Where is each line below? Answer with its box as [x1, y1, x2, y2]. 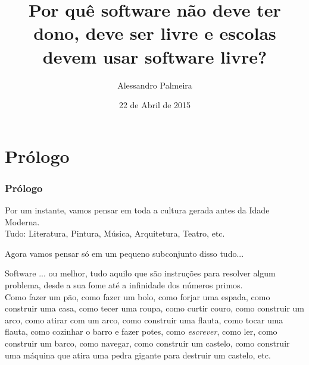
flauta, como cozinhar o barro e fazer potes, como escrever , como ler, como [5, 325, 277, 338]
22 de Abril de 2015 [118, 99, 191, 111]
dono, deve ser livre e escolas [33, 21, 276, 45]
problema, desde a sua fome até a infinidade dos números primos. [5, 279, 243, 291]
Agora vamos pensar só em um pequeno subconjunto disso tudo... [5, 247, 244, 259]
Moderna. [5, 215, 40, 228]
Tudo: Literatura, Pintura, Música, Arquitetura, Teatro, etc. [5, 227, 225, 240]
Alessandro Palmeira [117, 78, 192, 91]
